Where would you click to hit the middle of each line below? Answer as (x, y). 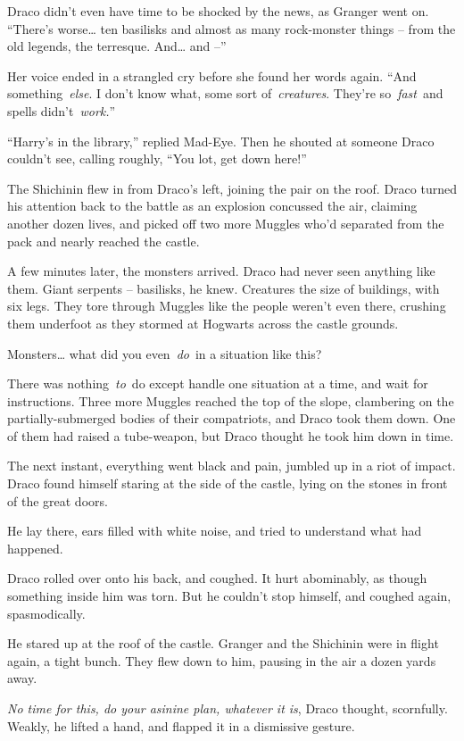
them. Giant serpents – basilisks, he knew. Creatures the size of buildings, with (224, 288)
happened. (35, 548)
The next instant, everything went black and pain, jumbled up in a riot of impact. (232, 466)
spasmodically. (46, 613)
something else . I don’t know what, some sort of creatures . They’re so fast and (225, 93)
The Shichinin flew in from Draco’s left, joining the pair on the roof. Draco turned (232, 188)
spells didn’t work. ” (62, 110)
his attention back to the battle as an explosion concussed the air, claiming (212, 206)
